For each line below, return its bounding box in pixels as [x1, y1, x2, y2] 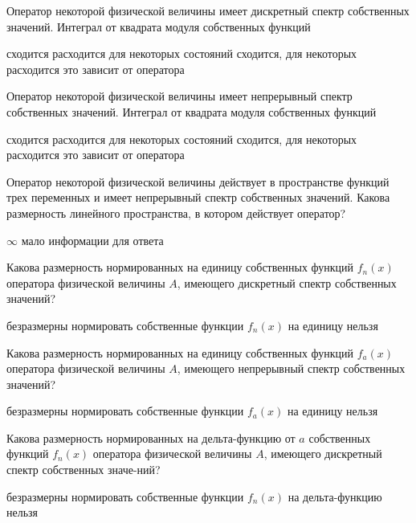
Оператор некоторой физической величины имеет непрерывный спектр [6, 88, 353, 104]
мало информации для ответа [21, 231, 164, 248]
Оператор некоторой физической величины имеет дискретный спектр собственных [6, 2, 410, 18]
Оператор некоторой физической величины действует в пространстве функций [6, 173, 389, 190]
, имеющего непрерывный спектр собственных [177, 360, 406, 377]
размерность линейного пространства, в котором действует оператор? [6, 204, 346, 221]
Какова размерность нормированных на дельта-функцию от [6, 429, 296, 446]
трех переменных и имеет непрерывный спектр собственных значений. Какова [6, 189, 390, 206]
